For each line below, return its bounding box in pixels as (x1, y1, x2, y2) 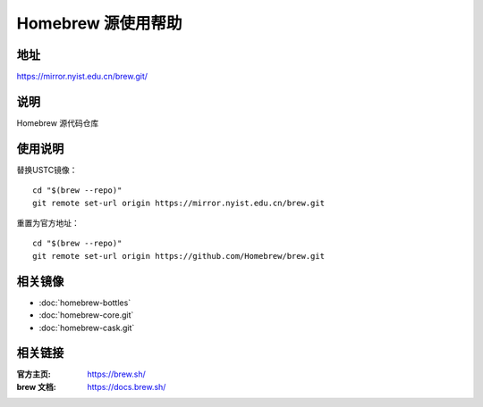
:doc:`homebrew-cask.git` (38, 322, 135, 333)
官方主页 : (16, 369, 51, 379)
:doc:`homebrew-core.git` (38, 310, 134, 320)
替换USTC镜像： (16, 164, 78, 175)
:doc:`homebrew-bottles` (38, 297, 131, 308)
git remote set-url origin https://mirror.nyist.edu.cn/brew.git (32, 197, 326, 208)
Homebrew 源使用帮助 (16, 13, 182, 33)
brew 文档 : (16, 381, 57, 392)
